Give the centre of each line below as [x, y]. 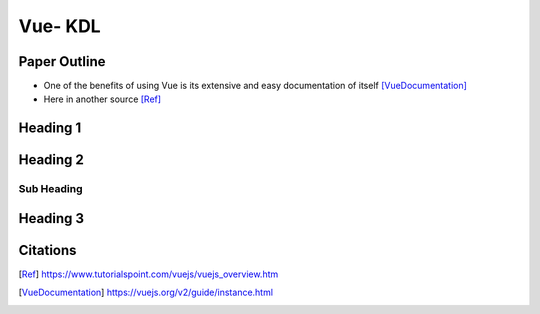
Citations [47, 250]
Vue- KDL [59, 26]
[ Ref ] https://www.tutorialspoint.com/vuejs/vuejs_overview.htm [148, 274]
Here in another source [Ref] [102, 99]
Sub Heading [50, 189]
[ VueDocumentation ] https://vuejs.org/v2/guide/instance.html [146, 292]
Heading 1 [50, 128]
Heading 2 [51, 160]
